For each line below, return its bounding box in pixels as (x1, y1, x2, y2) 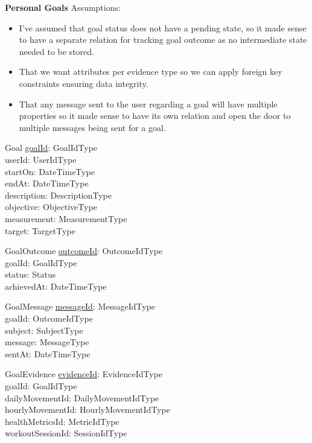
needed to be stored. (19, 45, 94, 57)
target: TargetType (5, 224, 75, 237)
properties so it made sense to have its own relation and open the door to (19, 109, 291, 122)
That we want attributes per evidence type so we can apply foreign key (19, 65, 282, 78)
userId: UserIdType (5, 153, 77, 165)
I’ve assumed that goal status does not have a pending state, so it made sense (19, 21, 307, 34)
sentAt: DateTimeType (5, 347, 91, 360)
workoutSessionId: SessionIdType (5, 427, 127, 439)
